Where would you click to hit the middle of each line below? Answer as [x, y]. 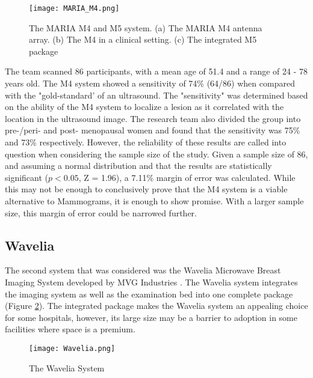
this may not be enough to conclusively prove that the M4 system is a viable [146, 189]
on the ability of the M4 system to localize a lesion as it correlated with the [144, 107]
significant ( [27, 177]
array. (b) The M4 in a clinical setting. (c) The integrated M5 [143, 39]
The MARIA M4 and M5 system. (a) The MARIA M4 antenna [146, 27]
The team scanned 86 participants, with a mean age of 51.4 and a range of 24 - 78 [156, 71]
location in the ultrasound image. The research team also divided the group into [153, 118]
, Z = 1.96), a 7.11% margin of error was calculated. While [187, 177]
